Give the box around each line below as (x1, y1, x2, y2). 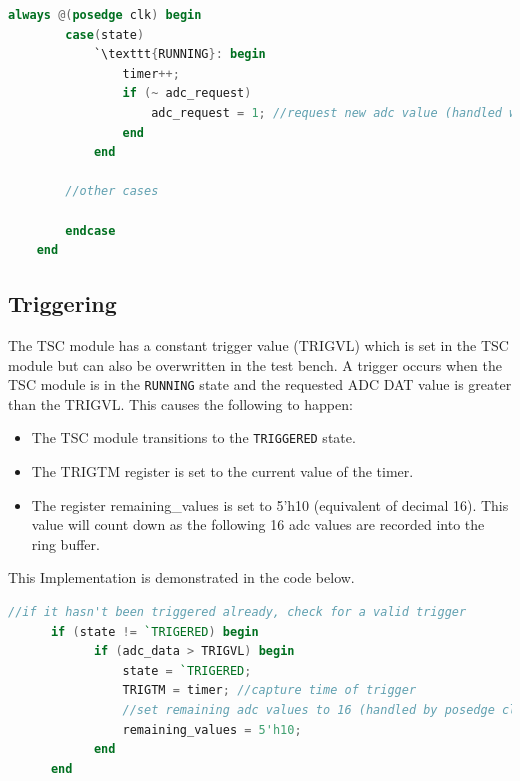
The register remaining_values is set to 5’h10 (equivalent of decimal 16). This (31, 494, 509, 515)
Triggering (8, 288, 117, 319)
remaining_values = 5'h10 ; (122, 722, 302, 737)
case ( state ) (65, 27, 145, 42)
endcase (65, 223, 116, 238)
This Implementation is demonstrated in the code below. (8, 567, 355, 588)
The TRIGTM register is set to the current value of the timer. (31, 461, 414, 482)
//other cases (65, 184, 159, 199)
